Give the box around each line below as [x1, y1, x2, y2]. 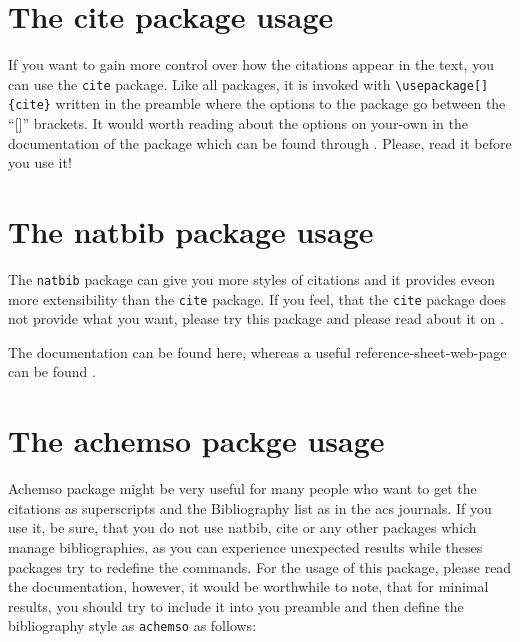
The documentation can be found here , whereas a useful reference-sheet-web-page [8, 341, 507, 362]
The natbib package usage [8, 211, 374, 251]
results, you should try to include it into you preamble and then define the [8, 595, 464, 616]
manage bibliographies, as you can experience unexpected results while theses [8, 536, 483, 557]
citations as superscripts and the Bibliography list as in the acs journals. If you [8, 497, 492, 518]
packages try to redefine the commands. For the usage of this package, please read [8, 556, 512, 577]
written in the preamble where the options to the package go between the [55, 93, 506, 114]
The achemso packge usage [8, 420, 385, 461]
